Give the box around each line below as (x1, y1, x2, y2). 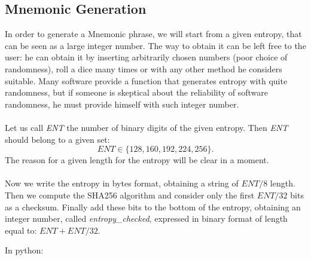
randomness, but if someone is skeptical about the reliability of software (5, 86, 269, 99)
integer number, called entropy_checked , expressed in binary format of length (5, 212, 288, 225)
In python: (5, 244, 44, 256)
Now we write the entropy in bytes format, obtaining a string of (5, 177, 239, 189)
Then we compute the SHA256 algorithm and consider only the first (5, 188, 255, 201)
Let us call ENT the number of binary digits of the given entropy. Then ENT (5, 121, 288, 133)
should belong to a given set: (5, 133, 110, 145)
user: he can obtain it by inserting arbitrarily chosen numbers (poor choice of (5, 51, 288, 63)
